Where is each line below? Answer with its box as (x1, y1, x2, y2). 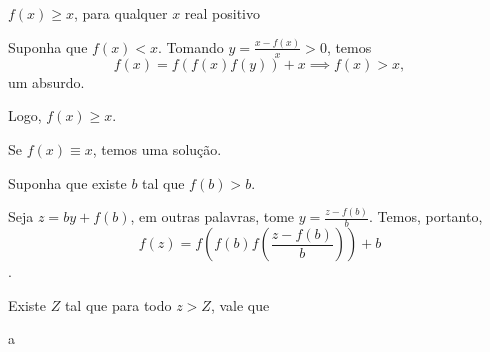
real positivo (184, 3, 260, 23)
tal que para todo (64, 294, 172, 315)
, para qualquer (74, 3, 168, 23)
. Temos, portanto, (369, 206, 483, 227)
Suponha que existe (8, 172, 127, 193)
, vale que (210, 294, 270, 315)
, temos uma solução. (92, 138, 222, 159)
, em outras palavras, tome (130, 206, 295, 227)
